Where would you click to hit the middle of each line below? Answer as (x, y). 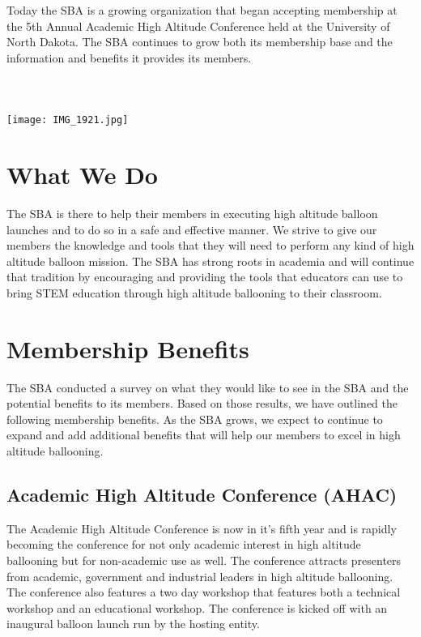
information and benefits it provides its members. (129, 57)
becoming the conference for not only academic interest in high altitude (184, 544)
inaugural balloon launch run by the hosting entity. (133, 624)
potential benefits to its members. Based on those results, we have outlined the (202, 403)
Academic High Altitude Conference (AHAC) (202, 494)
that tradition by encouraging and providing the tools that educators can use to (205, 277)
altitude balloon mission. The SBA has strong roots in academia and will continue (210, 261)
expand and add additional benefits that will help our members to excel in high (204, 435)
